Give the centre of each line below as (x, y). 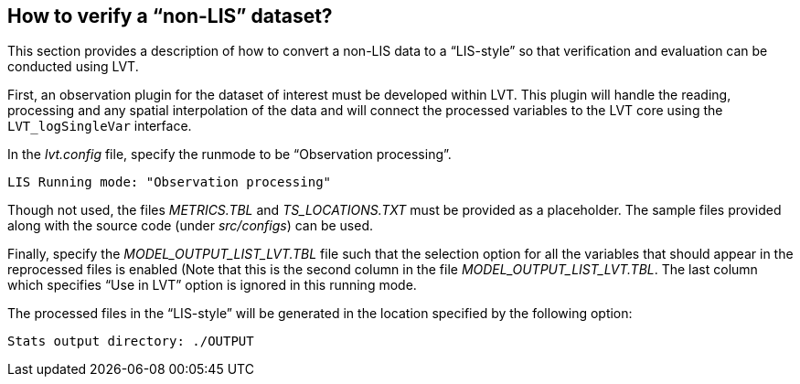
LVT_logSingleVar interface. (100, 126)
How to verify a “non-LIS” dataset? (170, 16)
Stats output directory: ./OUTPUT (131, 341)
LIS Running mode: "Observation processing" (170, 182)
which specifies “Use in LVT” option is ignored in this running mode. (212, 285)
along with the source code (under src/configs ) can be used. (191, 226)
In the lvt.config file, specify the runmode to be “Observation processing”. (229, 155)
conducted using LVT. (73, 67)
